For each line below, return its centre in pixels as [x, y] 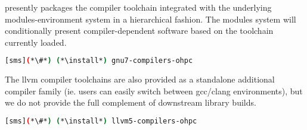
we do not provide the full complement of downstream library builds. [131, 102]
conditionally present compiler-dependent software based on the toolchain [139, 31]
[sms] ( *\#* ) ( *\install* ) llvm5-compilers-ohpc [101, 121]
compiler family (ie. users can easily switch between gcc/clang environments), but [154, 91]
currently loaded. [36, 42]
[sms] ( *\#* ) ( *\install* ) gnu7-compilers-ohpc [99, 61]
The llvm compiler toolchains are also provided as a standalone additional [140, 79]
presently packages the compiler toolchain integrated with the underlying [138, 7]
